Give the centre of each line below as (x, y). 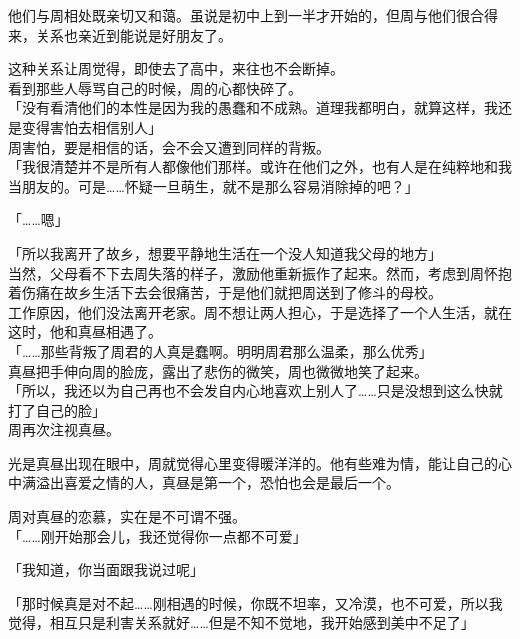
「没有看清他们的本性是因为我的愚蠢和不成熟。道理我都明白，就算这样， (246, 107)
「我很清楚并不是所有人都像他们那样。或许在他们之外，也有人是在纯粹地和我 (260, 166)
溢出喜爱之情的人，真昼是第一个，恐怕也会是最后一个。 (217, 482)
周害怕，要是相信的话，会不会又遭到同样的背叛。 (169, 146)
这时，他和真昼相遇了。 (85, 331)
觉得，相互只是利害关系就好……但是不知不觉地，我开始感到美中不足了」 (241, 622)
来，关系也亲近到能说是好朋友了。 (120, 34)
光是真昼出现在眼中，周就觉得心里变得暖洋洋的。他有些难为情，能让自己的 (253, 462)
